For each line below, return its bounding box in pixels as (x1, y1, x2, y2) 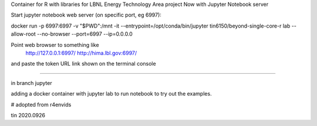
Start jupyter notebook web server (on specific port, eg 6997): (11, 12, 161, 19)
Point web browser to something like (11, 41, 99, 48)
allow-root (11, 30, 36, 38)
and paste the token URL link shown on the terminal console (11, 60, 156, 67)
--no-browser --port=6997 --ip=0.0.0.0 (37, 30, 133, 38)
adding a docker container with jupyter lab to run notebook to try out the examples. (11, 90, 212, 97)
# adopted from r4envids (11, 101, 72, 108)
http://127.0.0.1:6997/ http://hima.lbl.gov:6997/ (25, 49, 137, 56)
